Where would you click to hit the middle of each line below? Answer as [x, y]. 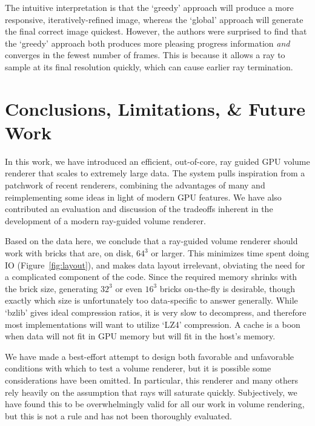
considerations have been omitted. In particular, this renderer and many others [151, 380]
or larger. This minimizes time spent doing [230, 253]
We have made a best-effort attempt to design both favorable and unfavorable [150, 356]
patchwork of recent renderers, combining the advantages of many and [135, 185]
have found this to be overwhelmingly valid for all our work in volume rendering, [155, 404]
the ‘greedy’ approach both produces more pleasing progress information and [148, 43]
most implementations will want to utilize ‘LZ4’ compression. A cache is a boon [153, 324]
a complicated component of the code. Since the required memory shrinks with [151, 277]
